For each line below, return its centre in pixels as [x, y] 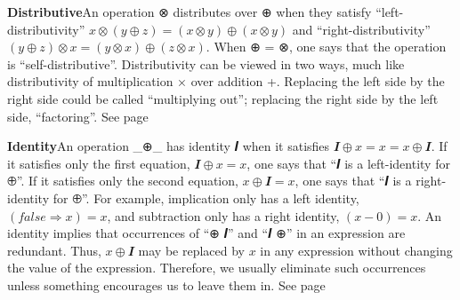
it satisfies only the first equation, [99, 163]
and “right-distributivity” [361, 29]
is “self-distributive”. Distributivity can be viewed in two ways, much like [206, 63]
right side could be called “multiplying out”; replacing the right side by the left [223, 98]
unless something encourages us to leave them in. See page [166, 284]
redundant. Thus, [54, 250]
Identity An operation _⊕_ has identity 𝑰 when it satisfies [169, 146]
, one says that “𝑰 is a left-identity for [348, 163]
